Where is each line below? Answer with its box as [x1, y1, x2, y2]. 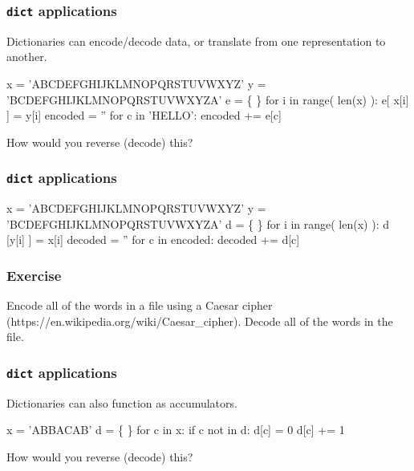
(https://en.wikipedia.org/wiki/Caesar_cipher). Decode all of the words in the [6, 312, 393, 329]
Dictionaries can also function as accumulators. [6, 394, 237, 411]
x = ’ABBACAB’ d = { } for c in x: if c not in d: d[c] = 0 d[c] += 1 [6, 421, 345, 438]
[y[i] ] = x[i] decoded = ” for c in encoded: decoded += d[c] [6, 231, 300, 248]
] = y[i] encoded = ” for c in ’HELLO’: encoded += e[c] [6, 107, 282, 124]
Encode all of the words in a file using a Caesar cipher [6, 297, 273, 314]
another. [6, 48, 47, 65]
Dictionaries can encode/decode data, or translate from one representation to [6, 32, 386, 49]
